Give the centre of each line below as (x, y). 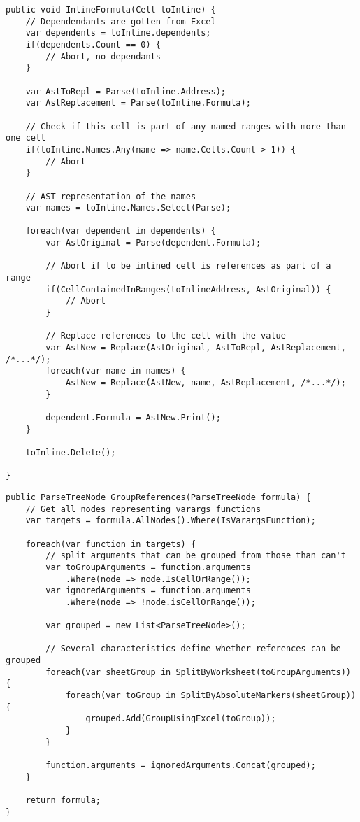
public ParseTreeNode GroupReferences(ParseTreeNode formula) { (158, 497)
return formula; (63, 800)
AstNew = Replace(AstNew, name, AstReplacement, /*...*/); (206, 383)
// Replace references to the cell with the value (166, 336)
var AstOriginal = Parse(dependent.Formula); (153, 243)
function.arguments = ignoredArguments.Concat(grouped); (181, 765)
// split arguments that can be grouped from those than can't (196, 556)
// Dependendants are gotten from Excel (121, 21)
